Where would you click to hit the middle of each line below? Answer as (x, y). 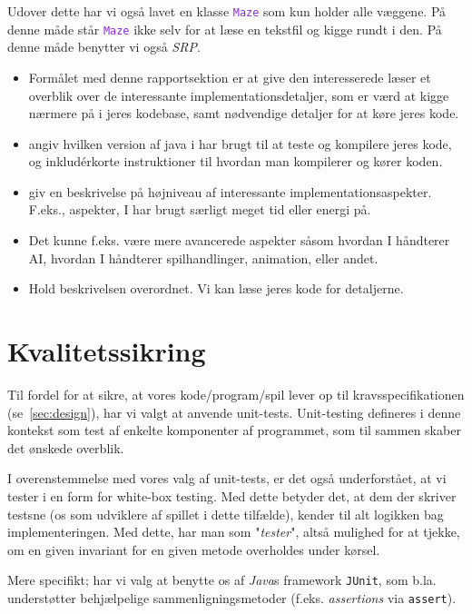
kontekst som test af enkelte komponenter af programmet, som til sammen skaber (234, 430)
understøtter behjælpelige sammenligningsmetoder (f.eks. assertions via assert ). (232, 597)
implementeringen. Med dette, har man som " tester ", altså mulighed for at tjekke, (234, 532)
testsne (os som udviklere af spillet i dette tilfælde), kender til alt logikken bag (226, 514)
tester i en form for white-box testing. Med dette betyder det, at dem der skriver (232, 495)
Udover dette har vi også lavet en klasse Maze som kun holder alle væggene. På (227, 11)
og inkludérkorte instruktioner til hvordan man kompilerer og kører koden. (236, 161)
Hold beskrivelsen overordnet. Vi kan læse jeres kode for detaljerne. (216, 288)
